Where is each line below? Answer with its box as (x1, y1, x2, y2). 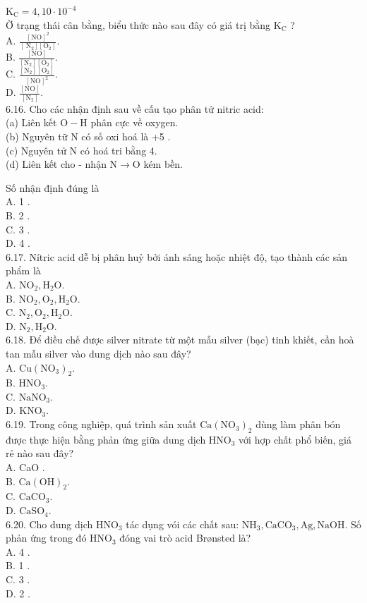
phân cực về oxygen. (90, 115, 179, 130)
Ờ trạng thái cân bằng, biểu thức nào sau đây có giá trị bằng (6, 17, 271, 32)
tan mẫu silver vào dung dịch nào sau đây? (6, 346, 191, 360)
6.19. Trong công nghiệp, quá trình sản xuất (6, 417, 197, 432)
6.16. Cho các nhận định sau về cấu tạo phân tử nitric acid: (6, 101, 264, 116)
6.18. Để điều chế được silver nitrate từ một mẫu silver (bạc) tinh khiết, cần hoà (6, 332, 354, 347)
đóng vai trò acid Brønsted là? (119, 530, 251, 545)
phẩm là (6, 263, 41, 278)
